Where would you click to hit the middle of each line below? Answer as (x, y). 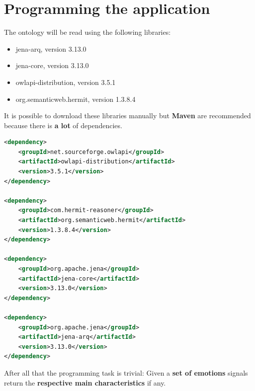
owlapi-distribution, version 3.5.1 (66, 82)
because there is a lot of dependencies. (63, 125)
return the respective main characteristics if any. (85, 382)
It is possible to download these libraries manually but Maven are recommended (127, 116)
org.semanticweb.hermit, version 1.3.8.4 (76, 99)
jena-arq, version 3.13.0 (51, 48)
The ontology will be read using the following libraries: (87, 32)
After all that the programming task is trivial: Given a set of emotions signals (126, 372)
